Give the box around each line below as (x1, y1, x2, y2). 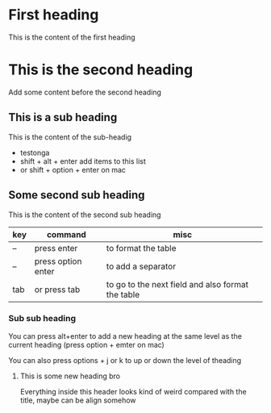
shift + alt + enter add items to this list (19, 156, 147, 166)
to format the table (106, 242, 177, 253)
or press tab (34, 284, 81, 295)
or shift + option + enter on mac (19, 165, 127, 174)
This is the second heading (8, 60, 194, 79)
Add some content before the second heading (8, 87, 161, 97)
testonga (19, 148, 50, 157)
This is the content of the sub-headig (8, 131, 131, 142)
